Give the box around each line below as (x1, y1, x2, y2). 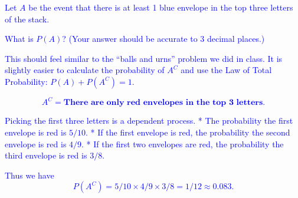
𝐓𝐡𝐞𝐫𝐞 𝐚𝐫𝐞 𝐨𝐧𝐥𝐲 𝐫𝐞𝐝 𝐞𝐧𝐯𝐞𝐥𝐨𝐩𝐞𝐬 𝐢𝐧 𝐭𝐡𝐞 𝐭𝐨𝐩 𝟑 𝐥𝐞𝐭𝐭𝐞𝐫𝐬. (63, 98, 266, 107)
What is (5, 32, 34, 45)
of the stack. (5, 12, 50, 25)
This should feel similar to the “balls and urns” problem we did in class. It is (5, 52, 283, 64)
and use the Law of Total (181, 64, 272, 76)
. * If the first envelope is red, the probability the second (86, 126, 290, 138)
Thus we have (5, 169, 54, 181)
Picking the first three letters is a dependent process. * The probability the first (5, 114, 293, 127)
